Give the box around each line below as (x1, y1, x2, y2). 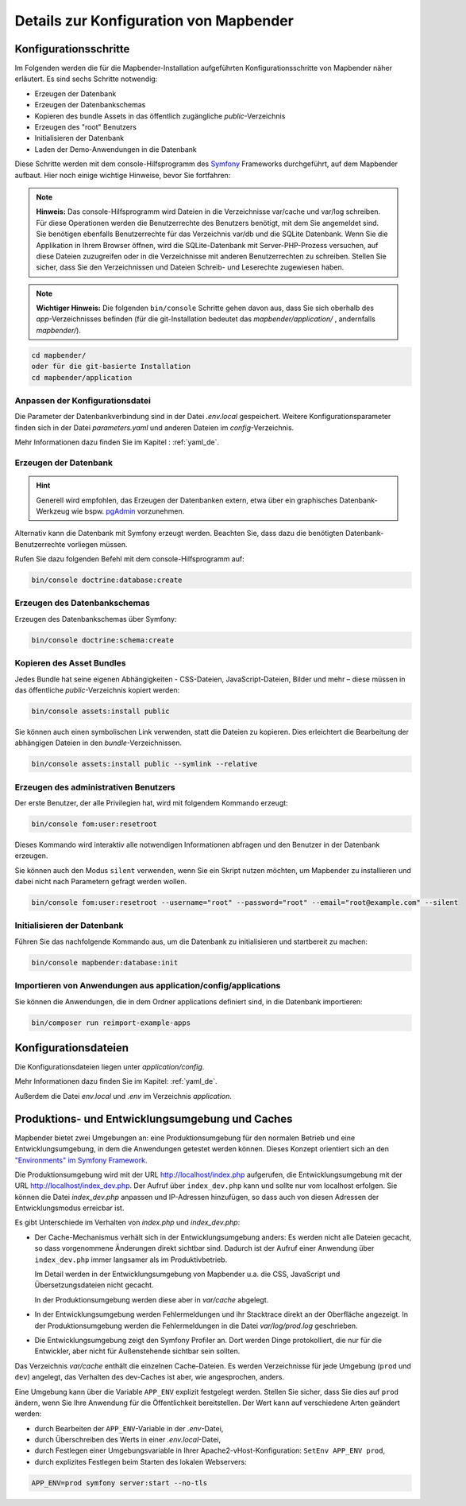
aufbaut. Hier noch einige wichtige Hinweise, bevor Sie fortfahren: (14, 170, 231, 180)
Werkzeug (36, 506, 70, 516)
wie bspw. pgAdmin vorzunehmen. (71, 506, 185, 516)
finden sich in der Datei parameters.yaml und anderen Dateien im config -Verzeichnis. (14, 422, 295, 433)
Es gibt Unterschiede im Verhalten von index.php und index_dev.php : (14, 1217, 241, 1228)
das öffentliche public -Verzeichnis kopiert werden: (14, 685, 180, 695)
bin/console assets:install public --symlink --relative (31, 759, 258, 769)
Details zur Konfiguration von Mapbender (14, 12, 294, 29)
